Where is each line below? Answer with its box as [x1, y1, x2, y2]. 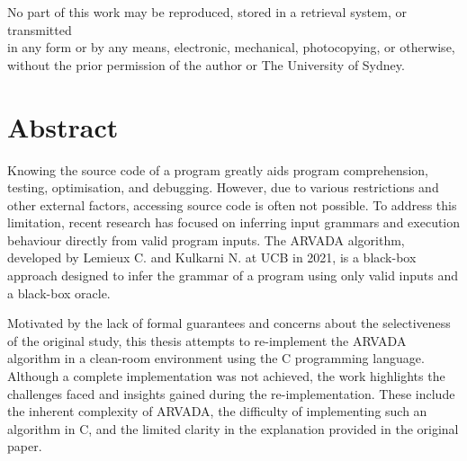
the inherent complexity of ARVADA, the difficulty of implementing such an [7, 402, 427, 421]
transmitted [7, 20, 72, 39]
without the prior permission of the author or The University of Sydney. [7, 55, 405, 74]
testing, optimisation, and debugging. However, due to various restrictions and [7, 178, 439, 197]
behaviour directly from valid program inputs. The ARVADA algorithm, [7, 230, 405, 249]
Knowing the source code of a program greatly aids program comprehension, [7, 160, 428, 179]
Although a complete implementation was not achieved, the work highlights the [7, 367, 445, 386]
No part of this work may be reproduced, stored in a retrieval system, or [7, 3, 407, 21]
